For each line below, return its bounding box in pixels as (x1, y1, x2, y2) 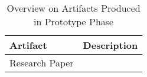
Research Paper (9, 56, 74, 69)
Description (83, 38, 138, 52)
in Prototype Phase (33, 15, 114, 28)
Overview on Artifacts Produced (6, 1, 141, 15)
